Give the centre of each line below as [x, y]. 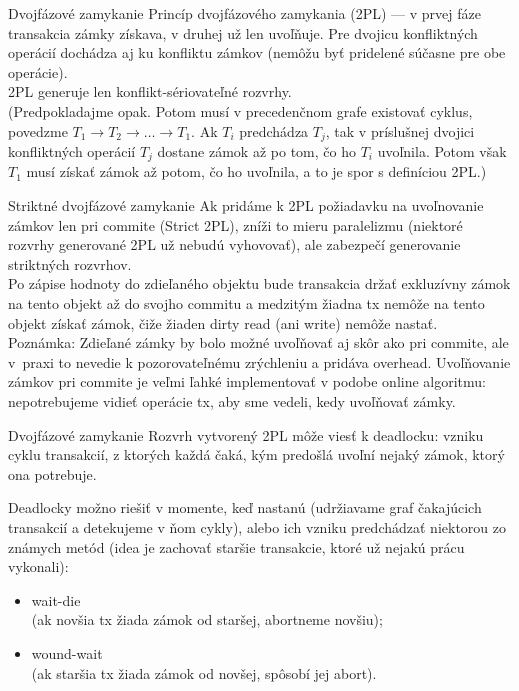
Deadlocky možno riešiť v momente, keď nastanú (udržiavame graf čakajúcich [245, 507]
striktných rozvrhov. [70, 263]
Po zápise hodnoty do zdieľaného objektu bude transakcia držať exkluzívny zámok [259, 283]
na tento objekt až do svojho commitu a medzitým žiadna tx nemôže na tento [246, 303]
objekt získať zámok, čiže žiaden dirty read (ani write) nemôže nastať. [223, 322]
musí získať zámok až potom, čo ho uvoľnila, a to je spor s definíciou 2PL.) [256, 171]
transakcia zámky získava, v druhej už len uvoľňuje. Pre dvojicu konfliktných [243, 32]
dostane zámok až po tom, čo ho [256, 151]
